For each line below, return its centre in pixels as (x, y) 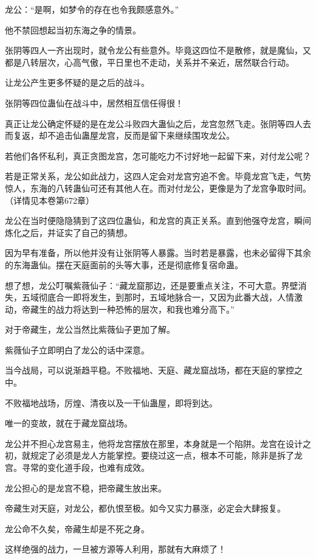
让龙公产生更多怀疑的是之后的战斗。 (77, 82)
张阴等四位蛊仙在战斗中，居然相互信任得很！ (94, 102)
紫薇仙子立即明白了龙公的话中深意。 (77, 349)
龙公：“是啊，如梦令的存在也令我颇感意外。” (92, 9)
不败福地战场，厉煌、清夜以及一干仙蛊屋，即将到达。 (111, 402)
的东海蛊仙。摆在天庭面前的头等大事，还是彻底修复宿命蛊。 (124, 264)
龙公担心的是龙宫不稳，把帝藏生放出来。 (86, 488)
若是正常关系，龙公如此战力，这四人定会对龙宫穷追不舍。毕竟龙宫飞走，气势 (158, 176)
